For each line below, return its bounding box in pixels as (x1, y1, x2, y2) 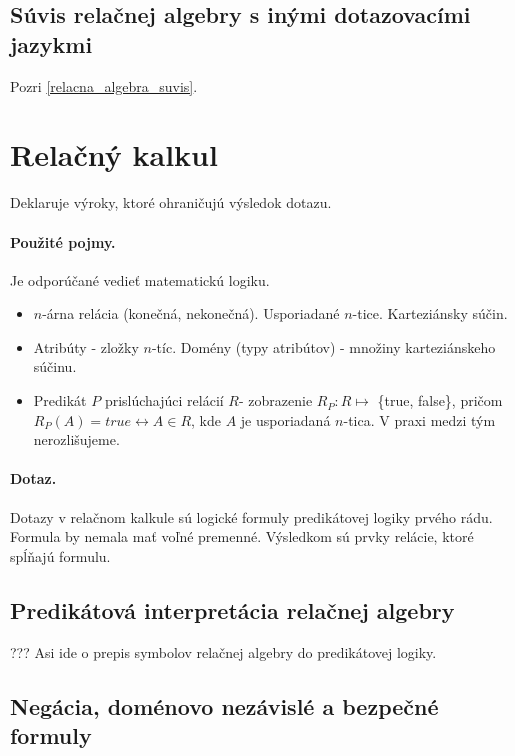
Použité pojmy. (10, 231, 116, 252)
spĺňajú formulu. (10, 545, 111, 566)
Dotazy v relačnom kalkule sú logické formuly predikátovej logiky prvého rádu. (10, 506, 493, 527)
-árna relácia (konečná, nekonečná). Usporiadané (42, 303, 340, 324)
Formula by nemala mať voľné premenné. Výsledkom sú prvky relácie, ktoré (10, 526, 474, 547)
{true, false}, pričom (377, 390, 503, 411)
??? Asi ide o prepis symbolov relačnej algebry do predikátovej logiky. (10, 641, 437, 662)
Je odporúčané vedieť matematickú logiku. (10, 269, 270, 290)
